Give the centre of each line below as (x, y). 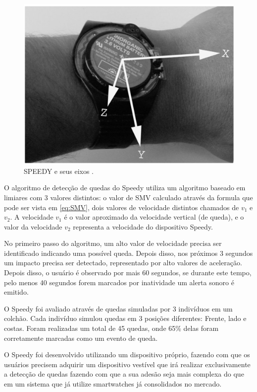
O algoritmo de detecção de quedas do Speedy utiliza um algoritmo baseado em (125, 188)
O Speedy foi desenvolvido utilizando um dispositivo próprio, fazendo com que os (127, 354)
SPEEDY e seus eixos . (59, 171)
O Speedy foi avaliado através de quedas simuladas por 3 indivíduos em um (118, 308)
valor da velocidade (33, 226)
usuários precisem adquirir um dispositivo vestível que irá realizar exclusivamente (127, 364)
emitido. (16, 292)
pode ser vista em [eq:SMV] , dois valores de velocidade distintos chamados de (122, 207)
